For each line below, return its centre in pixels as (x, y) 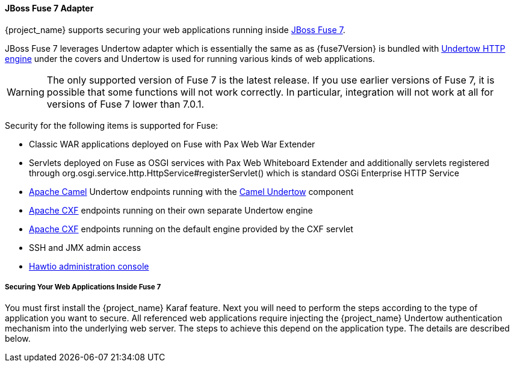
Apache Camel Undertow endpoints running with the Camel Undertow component (191, 191)
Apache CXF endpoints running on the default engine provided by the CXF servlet (191, 229)
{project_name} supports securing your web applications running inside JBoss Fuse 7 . (175, 29)
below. (18, 339)
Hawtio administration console (89, 266)
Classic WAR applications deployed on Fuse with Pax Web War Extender (172, 144)
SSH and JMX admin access (85, 247)
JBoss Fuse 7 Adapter (49, 8)
